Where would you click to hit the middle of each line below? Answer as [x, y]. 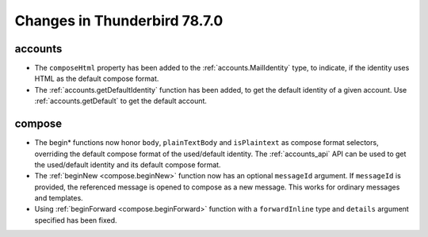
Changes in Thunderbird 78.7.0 [119, 21]
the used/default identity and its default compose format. [128, 164]
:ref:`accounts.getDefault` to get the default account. [121, 101]
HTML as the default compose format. [97, 78]
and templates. [59, 198]
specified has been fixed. [76, 220]
